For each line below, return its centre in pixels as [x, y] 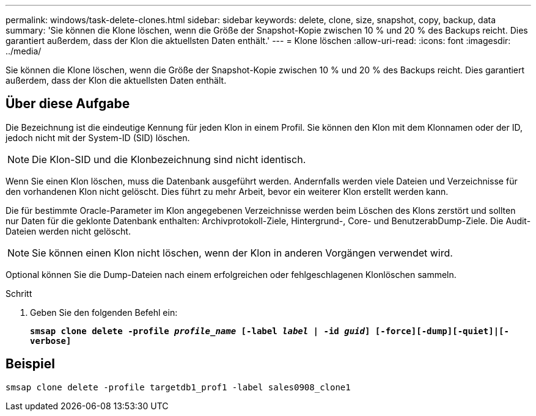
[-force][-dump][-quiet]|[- [442, 331]
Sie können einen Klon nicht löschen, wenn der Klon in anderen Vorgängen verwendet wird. [242, 253]
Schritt [19, 293]
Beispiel [30, 364]
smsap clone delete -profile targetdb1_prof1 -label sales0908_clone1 [178, 387]
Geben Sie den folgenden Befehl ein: [104, 312]
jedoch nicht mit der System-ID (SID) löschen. [98, 137]
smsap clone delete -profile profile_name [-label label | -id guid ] [200, 331]
